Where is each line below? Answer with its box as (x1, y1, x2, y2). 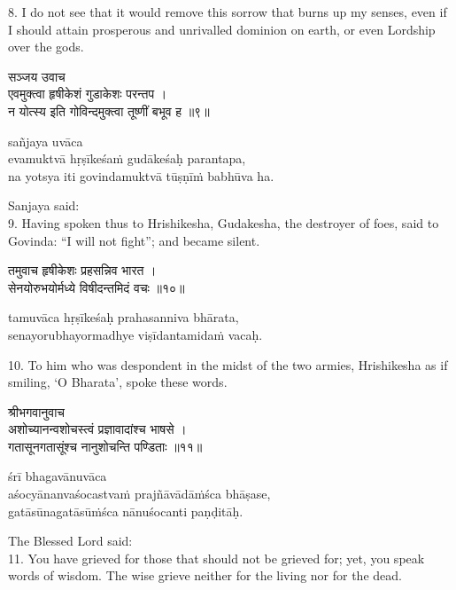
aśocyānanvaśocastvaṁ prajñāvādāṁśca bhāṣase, (8, 484, 271, 503)
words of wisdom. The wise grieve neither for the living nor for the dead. (8, 566, 402, 585)
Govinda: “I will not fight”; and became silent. (8, 231, 260, 249)
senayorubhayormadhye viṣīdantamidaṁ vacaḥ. (8, 325, 263, 343)
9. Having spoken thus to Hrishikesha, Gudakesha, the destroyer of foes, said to (8, 213, 439, 232)
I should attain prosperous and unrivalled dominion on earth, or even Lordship (8, 20, 436, 38)
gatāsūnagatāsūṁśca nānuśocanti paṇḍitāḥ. (8, 501, 243, 520)
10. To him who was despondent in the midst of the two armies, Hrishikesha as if (8, 355, 448, 374)
